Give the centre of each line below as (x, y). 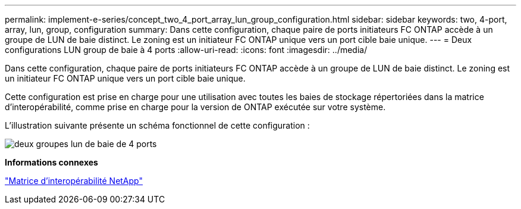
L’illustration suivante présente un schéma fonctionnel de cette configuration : (157, 125)
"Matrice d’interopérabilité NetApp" (74, 181)
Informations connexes (51, 162)
